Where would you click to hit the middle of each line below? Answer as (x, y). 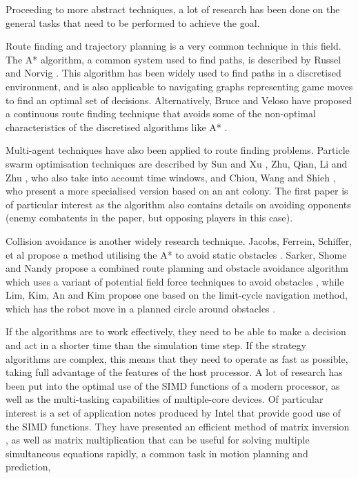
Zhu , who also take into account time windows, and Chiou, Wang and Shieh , (171, 177)
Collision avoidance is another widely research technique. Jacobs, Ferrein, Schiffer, (179, 240)
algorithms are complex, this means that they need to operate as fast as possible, (177, 358)
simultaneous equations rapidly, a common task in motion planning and (157, 453)
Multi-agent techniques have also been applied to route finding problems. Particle (178, 150)
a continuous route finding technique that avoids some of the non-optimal (161, 113)
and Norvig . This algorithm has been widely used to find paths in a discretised (173, 73)
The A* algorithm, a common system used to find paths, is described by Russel (173, 59)
